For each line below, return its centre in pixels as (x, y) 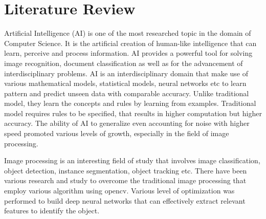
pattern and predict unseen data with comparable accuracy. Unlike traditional (127, 93)
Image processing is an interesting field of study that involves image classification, (132, 160)
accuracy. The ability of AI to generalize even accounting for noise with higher (127, 123)
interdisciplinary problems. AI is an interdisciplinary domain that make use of (126, 73)
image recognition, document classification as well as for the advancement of (124, 63)
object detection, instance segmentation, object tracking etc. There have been (126, 170)
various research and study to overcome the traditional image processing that (125, 180)
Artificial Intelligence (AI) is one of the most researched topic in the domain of (128, 33)
